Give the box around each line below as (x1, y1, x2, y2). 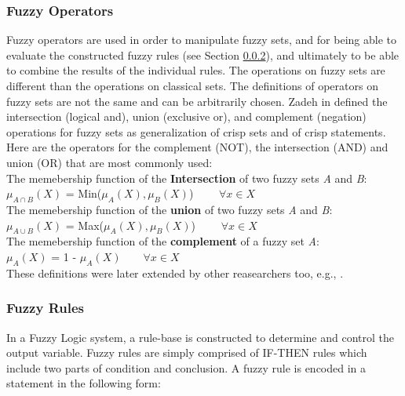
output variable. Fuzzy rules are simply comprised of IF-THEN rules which (6, 344, 367, 361)
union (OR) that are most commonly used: (6, 154, 213, 170)
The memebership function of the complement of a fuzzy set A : (6, 233, 319, 249)
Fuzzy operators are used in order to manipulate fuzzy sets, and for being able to (6, 31, 396, 48)
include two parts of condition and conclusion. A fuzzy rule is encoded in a (6, 359, 367, 376)
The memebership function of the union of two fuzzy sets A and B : (6, 201, 333, 217)
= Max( (65, 216, 104, 233)
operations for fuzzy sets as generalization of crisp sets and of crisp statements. (6, 123, 386, 140)
